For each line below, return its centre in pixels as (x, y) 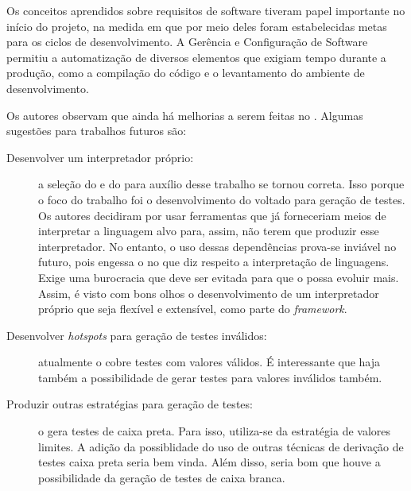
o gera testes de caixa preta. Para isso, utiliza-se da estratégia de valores (215, 431)
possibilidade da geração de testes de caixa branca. (162, 477)
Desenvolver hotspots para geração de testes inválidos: (137, 335)
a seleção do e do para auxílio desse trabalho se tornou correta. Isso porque (221, 184)
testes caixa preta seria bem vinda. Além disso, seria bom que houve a (209, 462)
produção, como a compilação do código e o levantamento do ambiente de (186, 73)
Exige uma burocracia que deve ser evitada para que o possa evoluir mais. (219, 277)
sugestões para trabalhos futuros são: (97, 131)
